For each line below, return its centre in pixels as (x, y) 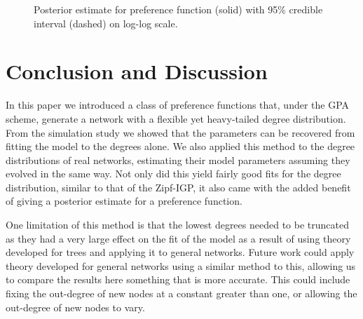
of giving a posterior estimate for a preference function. (124, 201)
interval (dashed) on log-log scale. (106, 23)
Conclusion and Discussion (137, 71)
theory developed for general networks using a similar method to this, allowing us (181, 265)
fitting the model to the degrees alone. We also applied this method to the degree (180, 146)
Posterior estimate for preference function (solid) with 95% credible (178, 9)
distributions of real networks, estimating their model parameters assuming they (178, 159)
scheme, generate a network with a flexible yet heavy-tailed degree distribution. (176, 118)
